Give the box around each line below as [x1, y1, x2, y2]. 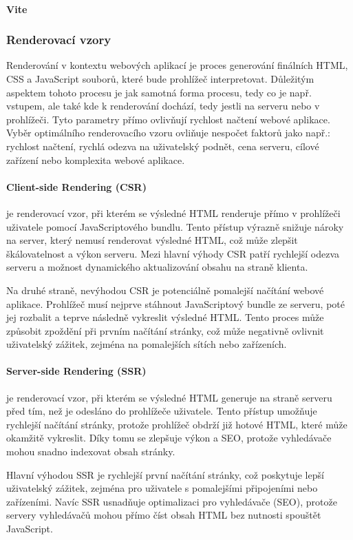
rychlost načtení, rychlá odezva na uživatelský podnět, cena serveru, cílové [6, 138, 319, 153]
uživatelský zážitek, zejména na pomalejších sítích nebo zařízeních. [6, 337, 287, 351]
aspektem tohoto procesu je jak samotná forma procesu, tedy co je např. [6, 85, 312, 99]
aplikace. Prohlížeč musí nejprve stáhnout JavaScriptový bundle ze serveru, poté [6, 296, 345, 311]
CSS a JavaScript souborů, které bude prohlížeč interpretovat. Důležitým [6, 72, 314, 85]
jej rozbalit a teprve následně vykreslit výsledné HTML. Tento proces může [6, 310, 324, 324]
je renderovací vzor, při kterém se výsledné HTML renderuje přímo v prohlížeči [6, 205, 341, 220]
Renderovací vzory [6, 31, 111, 48]
